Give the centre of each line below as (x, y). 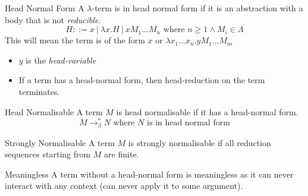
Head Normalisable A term (54, 111)
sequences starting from (48, 154)
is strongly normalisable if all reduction (199, 142)
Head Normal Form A (45, 8)
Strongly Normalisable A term (60, 142)
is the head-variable (61, 60)
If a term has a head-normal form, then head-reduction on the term (142, 80)
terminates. (39, 91)
